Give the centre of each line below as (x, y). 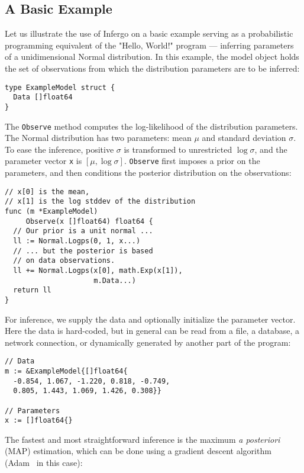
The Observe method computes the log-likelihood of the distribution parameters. (151, 126)
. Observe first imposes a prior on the (192, 161)
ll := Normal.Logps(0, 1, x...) (77, 241)
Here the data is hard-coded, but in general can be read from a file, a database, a (152, 331)
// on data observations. (64, 261)
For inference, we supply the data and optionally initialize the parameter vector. (150, 319)
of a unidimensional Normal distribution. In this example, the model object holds (152, 57)
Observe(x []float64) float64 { (89, 221)
